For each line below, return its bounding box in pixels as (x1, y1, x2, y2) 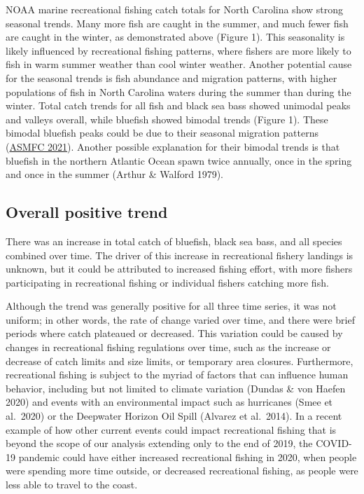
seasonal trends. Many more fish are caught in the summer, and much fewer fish (6, 15, 349, 30)
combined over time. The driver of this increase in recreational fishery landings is (6, 247, 353, 262)
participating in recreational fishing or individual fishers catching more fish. (6, 275, 329, 289)
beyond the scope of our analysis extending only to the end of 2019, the (6, 436, 313, 451)
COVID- (316, 436, 352, 451)
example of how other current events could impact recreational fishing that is (6, 422, 337, 437)
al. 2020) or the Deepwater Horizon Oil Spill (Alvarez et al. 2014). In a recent (6, 409, 342, 423)
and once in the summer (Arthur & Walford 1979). (6, 167, 223, 181)
